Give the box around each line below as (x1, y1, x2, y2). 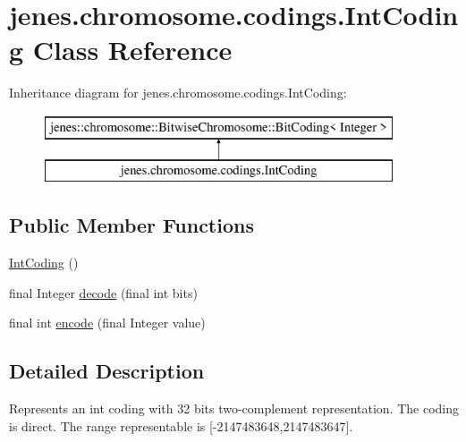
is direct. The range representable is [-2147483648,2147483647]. (9, 416, 353, 435)
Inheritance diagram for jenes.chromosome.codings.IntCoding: (9, 83, 347, 102)
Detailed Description (9, 357, 205, 385)
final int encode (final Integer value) (9, 313, 206, 332)
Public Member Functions (9, 211, 254, 239)
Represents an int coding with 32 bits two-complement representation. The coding (9, 399, 460, 418)
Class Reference (32, 31, 233, 68)
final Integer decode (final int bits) (9, 283, 198, 302)
